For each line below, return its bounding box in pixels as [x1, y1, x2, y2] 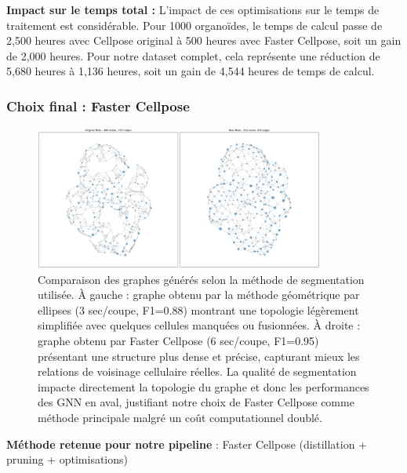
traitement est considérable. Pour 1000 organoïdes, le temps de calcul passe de [6, 16, 383, 33]
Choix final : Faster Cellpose [6, 96, 190, 115]
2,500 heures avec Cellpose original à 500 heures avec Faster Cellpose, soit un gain [6, 32, 402, 49]
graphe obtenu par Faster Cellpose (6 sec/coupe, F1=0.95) [38, 332, 319, 348]
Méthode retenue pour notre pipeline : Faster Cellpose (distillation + [6, 435, 367, 452]
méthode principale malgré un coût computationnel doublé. [38, 409, 322, 425]
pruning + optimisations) [6, 451, 129, 468]
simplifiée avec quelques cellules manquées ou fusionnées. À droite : [38, 317, 361, 333]
